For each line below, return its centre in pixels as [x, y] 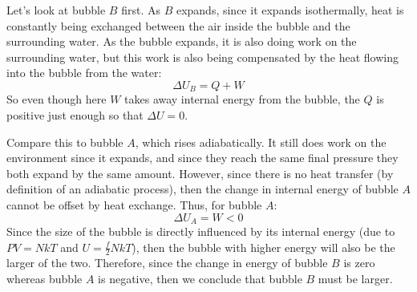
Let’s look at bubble [56, 10]
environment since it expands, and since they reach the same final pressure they [202, 158]
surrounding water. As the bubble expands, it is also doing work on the [182, 41]
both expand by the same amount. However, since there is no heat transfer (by [200, 173]
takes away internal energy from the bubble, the [242, 99]
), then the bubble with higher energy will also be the [263, 247]
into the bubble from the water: [84, 73]
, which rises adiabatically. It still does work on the [261, 142]
